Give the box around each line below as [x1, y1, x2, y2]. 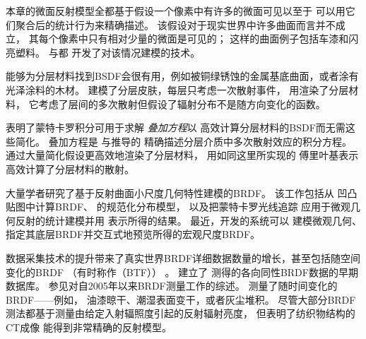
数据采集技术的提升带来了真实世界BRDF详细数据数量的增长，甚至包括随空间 [6, 250, 361, 265]
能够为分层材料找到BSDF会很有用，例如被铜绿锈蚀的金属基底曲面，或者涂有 [6, 69, 359, 83]
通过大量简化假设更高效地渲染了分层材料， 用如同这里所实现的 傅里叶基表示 [6, 148, 359, 162]
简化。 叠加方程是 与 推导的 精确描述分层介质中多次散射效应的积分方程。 [15, 133, 353, 148]
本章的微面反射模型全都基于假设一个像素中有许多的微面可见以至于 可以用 [6, 4, 346, 18]
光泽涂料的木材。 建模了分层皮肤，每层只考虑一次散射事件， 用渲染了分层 [6, 82, 349, 97]
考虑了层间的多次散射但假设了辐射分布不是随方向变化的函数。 [38, 96, 326, 111]
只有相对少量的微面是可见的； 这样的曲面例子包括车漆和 [88, 31, 349, 46]
